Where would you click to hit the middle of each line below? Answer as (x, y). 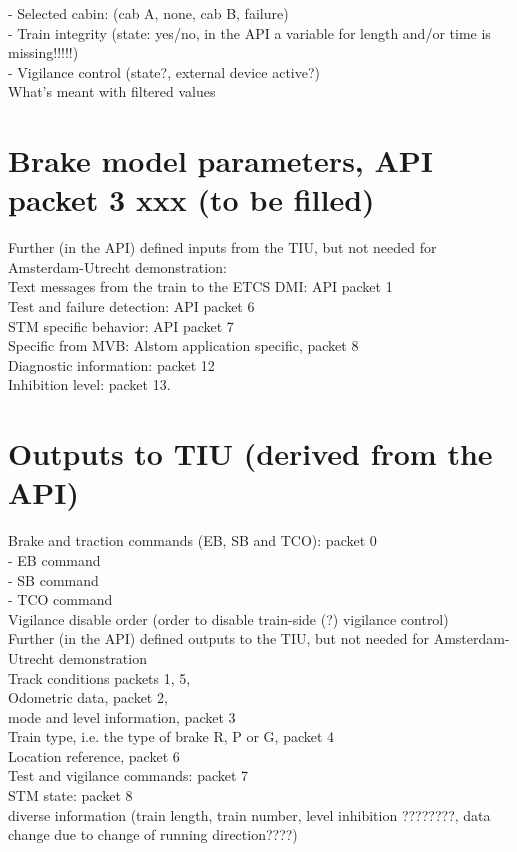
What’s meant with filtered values (112, 91)
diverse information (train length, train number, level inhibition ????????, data (249, 814)
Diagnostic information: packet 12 (111, 364)
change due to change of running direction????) (153, 834)
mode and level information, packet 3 (122, 716)
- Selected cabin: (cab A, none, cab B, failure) (148, 13)
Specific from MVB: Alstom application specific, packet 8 (183, 345)
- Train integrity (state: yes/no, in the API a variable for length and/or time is (249, 32)
